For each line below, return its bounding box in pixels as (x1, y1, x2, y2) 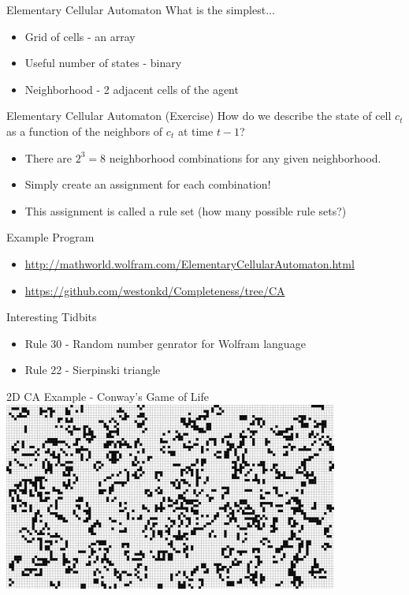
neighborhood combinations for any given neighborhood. (109, 149, 381, 166)
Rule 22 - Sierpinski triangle (24, 361, 161, 378)
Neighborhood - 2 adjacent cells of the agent (24, 80, 239, 97)
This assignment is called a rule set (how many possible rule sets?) (24, 202, 347, 219)
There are (24, 149, 72, 166)
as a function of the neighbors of (6, 122, 163, 139)
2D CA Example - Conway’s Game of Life (6, 387, 209, 404)
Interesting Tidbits (6, 309, 97, 325)
